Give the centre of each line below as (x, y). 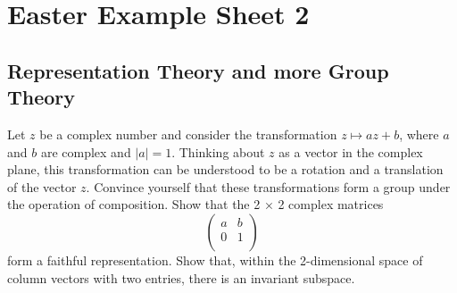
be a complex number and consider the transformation (188, 134)
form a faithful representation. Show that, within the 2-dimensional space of (215, 260)
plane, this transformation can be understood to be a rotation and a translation (225, 169)
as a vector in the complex (351, 151)
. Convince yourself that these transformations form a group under (268, 186)
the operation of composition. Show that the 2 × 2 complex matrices (195, 204)
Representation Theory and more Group (198, 70)
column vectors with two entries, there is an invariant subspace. (181, 277)
